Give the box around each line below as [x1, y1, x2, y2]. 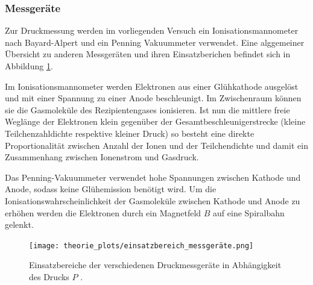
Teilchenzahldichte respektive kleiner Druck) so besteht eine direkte [5, 127, 255, 139]
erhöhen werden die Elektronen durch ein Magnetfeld [5, 206, 201, 219]
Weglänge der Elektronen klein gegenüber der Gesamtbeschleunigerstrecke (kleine [5, 115, 306, 128]
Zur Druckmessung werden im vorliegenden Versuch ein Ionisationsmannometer [5, 24, 299, 37]
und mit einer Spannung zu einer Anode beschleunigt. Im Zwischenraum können [5, 92, 302, 104]
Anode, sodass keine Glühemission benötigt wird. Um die [5, 183, 217, 195]
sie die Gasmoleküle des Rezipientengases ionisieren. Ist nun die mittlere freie [5, 103, 290, 116]
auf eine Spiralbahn [213, 206, 285, 219]
